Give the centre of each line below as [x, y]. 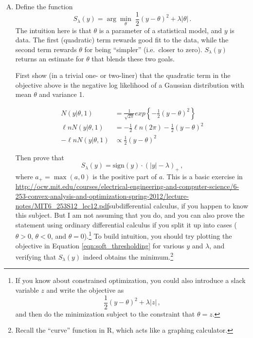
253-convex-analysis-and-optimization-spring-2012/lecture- [102, 196]
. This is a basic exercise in [203, 176]
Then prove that [40, 157]
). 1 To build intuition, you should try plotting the [158, 235]
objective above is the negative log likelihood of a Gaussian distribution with [130, 84]
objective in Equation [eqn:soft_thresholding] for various [100, 245]
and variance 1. [62, 94]
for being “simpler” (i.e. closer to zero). [143, 49]
